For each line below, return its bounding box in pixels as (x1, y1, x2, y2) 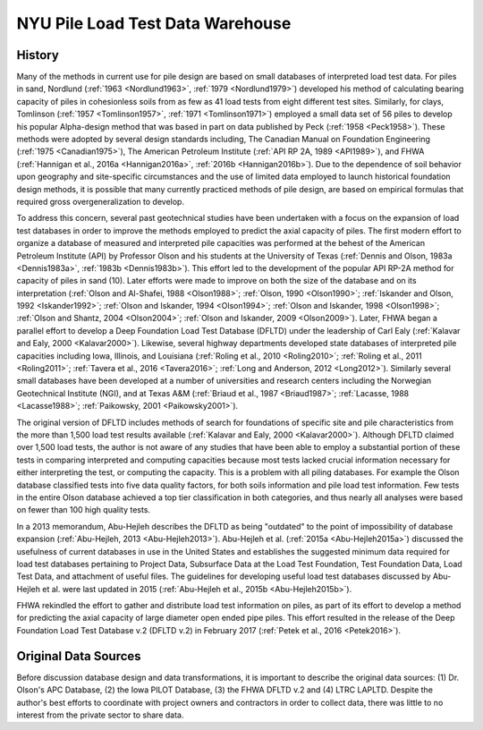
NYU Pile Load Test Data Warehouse (16, 13, 292, 33)
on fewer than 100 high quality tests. (16, 505, 151, 515)
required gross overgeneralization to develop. (16, 196, 185, 207)
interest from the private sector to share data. (16, 709, 184, 720)
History (16, 47, 60, 63)
